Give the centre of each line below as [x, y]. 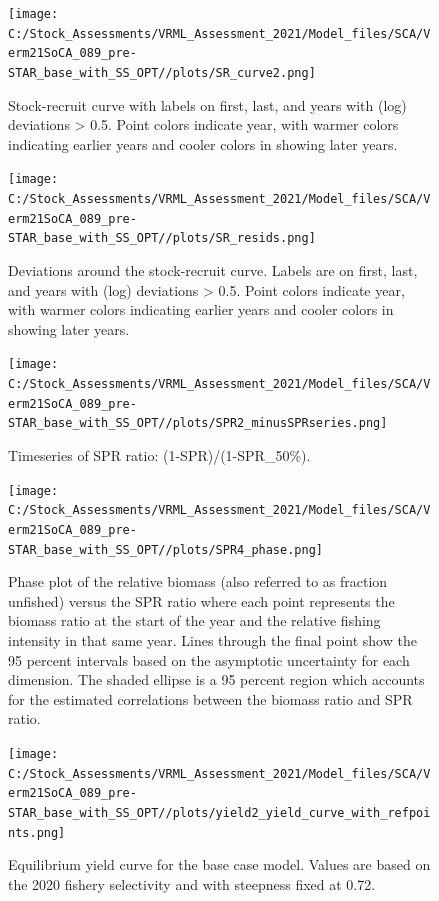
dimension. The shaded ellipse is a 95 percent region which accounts [216, 679]
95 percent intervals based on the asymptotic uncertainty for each [209, 659]
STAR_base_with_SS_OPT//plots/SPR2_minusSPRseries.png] [198, 423]
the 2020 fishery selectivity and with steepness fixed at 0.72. [192, 883]
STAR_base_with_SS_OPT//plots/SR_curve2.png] [162, 72]
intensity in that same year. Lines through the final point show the [212, 640]
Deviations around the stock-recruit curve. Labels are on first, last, [213, 270]
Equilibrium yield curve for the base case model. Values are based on [219, 864]
